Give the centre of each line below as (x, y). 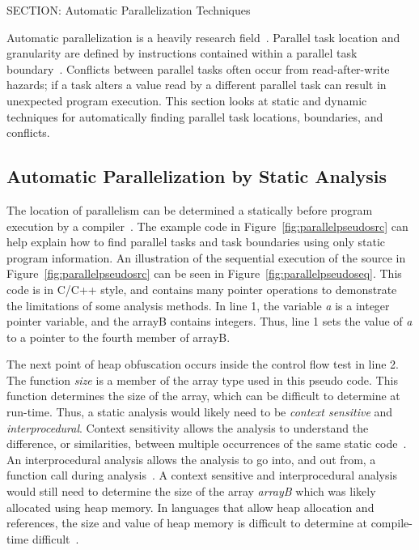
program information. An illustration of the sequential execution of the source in (206, 257)
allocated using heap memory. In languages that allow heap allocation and (190, 507)
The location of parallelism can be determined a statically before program (190, 209)
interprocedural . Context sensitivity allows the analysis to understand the (188, 427)
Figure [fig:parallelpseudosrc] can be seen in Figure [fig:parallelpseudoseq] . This (204, 273)
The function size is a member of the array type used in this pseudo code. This (202, 379)
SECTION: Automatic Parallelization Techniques (129, 10)
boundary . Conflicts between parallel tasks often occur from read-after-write (198, 68)
